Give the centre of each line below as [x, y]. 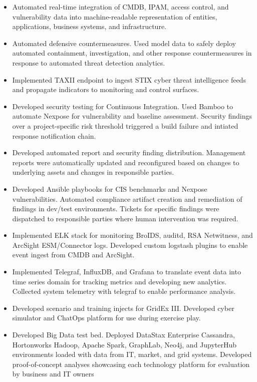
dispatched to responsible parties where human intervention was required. [125, 218]
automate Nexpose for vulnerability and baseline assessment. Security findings [132, 116]
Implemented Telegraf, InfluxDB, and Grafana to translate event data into [126, 272]
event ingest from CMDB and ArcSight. [73, 255]
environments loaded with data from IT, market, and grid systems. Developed [132, 354]
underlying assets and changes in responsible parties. [93, 172]
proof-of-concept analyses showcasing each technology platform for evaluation [131, 364]
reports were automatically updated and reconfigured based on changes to [126, 162]
